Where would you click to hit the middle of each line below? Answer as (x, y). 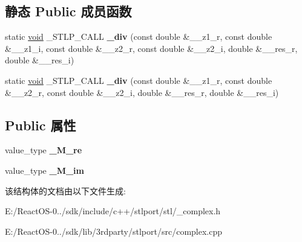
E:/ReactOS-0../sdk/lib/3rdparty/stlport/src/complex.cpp (114, 231)
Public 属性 (41, 125)
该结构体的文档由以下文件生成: (65, 190)
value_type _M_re (44, 150)
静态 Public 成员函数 (68, 11)
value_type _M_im (44, 170)
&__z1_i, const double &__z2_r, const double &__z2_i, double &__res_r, (151, 48)
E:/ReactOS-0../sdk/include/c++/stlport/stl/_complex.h (113, 211)
